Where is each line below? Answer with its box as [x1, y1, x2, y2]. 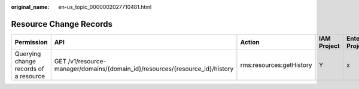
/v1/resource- [68, 57, 107, 65]
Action [240, 38, 260, 46]
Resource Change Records [11, 19, 113, 29]
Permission [14, 38, 48, 46]
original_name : [11, 4, 50, 10]
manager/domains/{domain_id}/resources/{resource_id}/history [54, 65, 234, 73]
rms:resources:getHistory [240, 60, 312, 69]
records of [14, 65, 44, 73]
